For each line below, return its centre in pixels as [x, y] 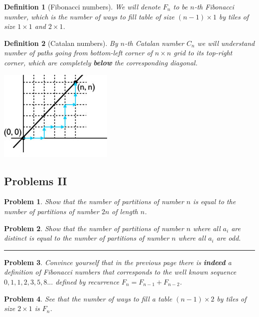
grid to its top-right [203, 53]
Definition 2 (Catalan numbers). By [61, 43]
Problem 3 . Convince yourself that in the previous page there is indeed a [118, 262]
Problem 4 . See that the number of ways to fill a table [88, 298]
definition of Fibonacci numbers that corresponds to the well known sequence [120, 272]
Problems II [36, 180]
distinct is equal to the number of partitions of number [87, 238]
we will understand [226, 43]
